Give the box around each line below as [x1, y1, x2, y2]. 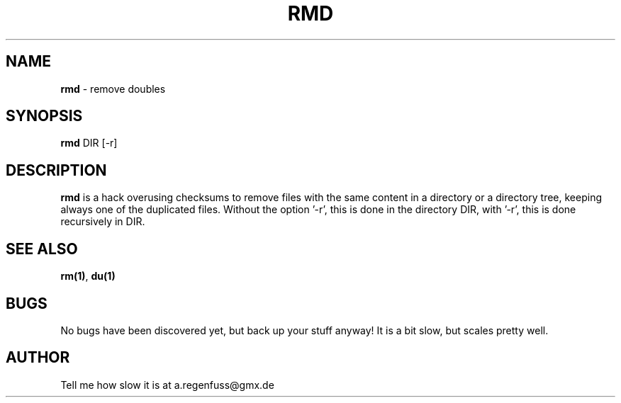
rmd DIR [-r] [60, 137, 118, 149]
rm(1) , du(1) [60, 270, 116, 283]
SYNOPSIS [6, 107, 83, 125]
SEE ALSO [6, 239, 78, 258]
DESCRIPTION [6, 161, 107, 179]
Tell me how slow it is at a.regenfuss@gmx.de [60, 378, 274, 391]
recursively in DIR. [60, 215, 145, 228]
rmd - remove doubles [60, 82, 166, 95]
